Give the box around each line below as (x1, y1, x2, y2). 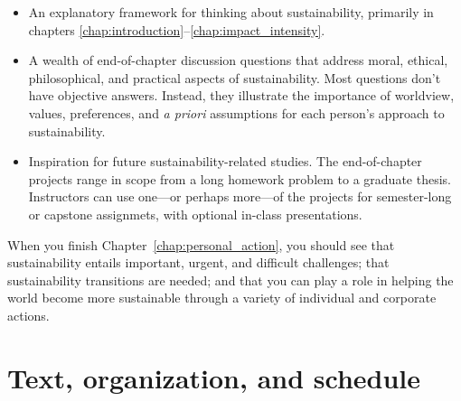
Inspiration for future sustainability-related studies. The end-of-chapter (28, 152, 422, 171)
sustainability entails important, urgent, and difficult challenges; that (7, 253, 390, 272)
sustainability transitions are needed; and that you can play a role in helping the (7, 270, 454, 289)
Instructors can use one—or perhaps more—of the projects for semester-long (28, 187, 452, 206)
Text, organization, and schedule (7, 359, 421, 396)
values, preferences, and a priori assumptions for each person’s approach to (28, 103, 445, 122)
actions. (7, 305, 50, 324)
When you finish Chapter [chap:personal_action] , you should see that (7, 235, 395, 254)
